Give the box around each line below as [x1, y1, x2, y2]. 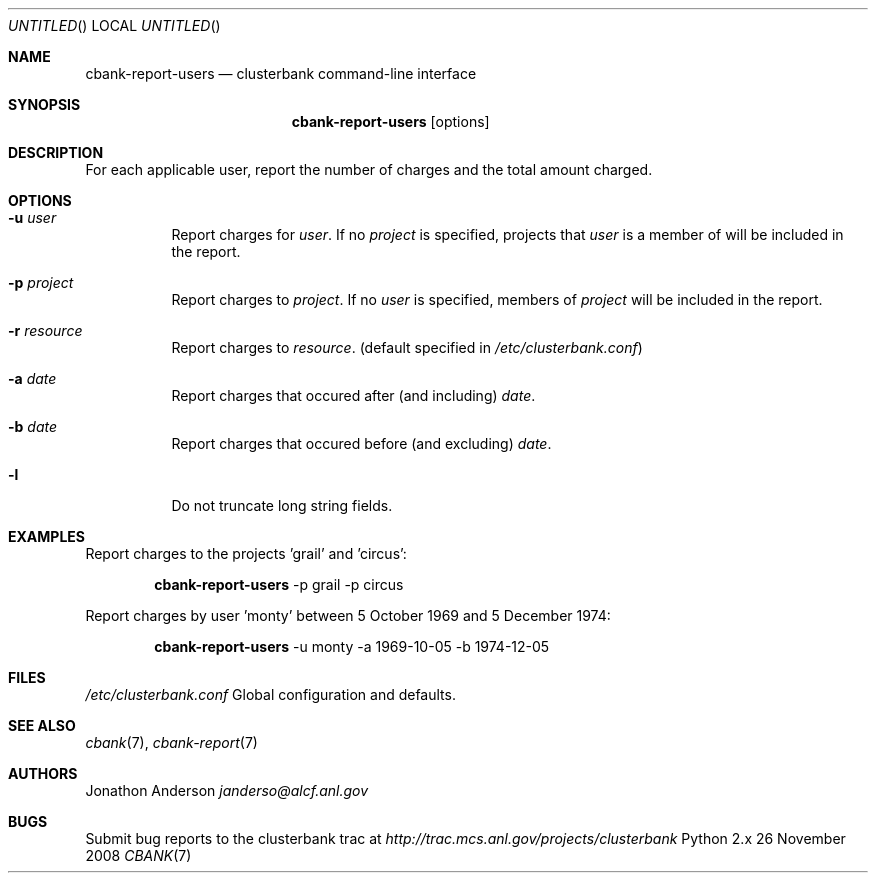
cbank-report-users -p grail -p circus [154, 576, 404, 593]
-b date [8, 418, 58, 435]
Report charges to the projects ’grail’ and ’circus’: [85, 545, 407, 562]
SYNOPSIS [8, 96, 81, 113]
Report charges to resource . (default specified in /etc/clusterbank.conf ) [171, 339, 643, 356]
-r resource [8, 322, 83, 339]
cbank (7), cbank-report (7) [85, 734, 258, 751]
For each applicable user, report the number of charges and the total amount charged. [85, 161, 653, 178]
